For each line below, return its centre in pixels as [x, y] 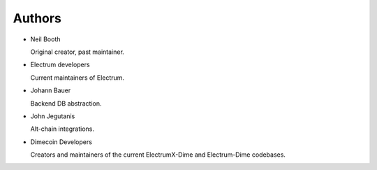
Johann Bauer [51, 90]
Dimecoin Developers [61, 142]
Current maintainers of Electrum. [77, 78]
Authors [37, 18]
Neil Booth [45, 39]
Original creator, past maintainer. [77, 52]
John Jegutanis [53, 116]
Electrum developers [60, 65]
